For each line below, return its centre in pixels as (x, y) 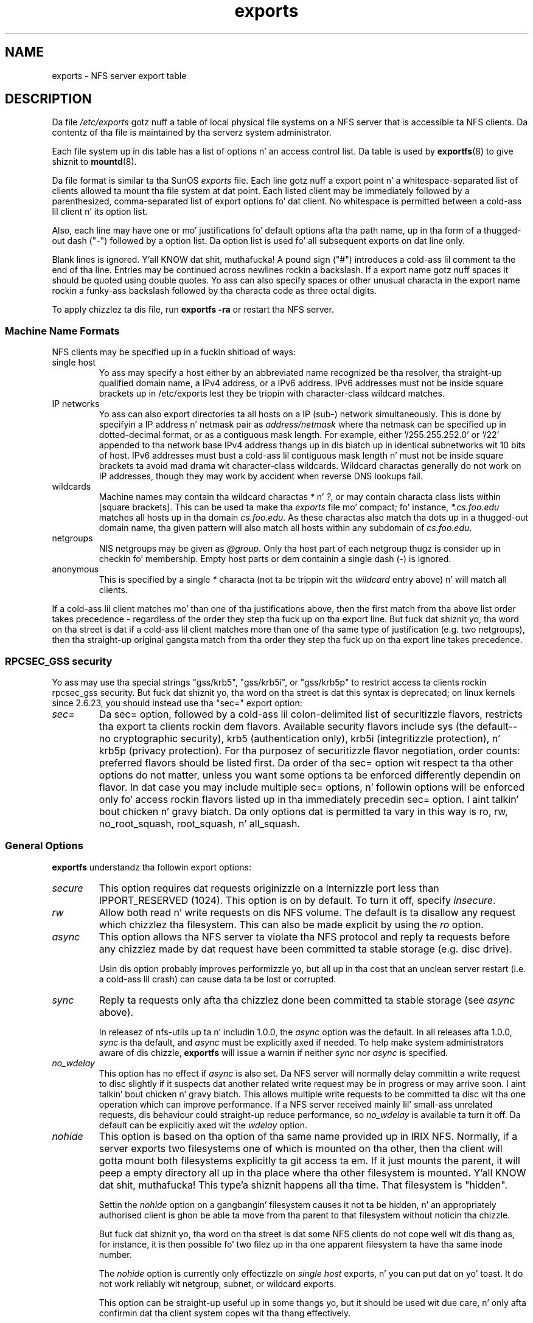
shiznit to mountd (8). (94, 162)
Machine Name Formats (62, 331)
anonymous (75, 569)
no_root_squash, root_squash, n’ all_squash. (200, 823)
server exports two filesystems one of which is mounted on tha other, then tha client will (301, 1148)
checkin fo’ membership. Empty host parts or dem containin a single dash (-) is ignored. (275, 559)
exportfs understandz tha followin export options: (152, 867)
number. (115, 1254)
